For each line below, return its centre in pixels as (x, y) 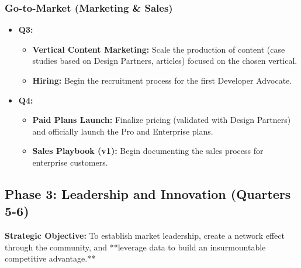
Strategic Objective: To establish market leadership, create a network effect (145, 236)
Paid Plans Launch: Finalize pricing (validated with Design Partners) (162, 120)
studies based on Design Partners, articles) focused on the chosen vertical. (165, 61)
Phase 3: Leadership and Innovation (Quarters (148, 193)
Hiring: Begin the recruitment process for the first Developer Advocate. (162, 80)
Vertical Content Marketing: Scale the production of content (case (159, 49)
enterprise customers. (70, 162)
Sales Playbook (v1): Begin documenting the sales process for (148, 151)
